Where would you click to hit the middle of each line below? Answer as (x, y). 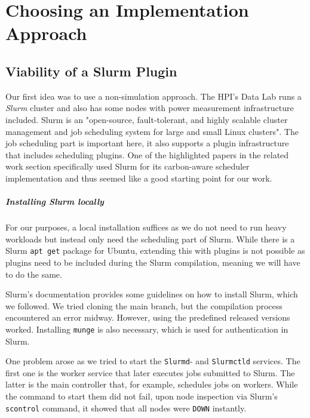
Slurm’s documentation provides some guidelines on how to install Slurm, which (152, 294)
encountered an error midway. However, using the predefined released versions (148, 317)
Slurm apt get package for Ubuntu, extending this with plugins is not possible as (155, 251)
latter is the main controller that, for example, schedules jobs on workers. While (152, 384)
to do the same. (34, 274)
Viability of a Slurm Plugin (91, 71)
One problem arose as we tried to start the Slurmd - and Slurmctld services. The (153, 361)
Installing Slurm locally (55, 202)
